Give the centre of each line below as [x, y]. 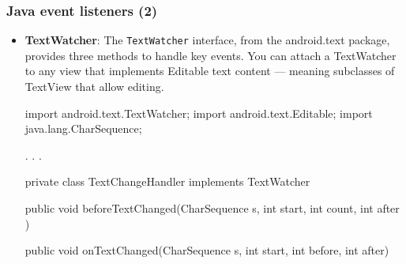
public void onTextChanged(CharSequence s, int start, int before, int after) [207, 250]
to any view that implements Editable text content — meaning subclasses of [210, 71]
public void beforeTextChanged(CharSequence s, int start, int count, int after [212, 208]
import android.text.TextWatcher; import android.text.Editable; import [199, 113]
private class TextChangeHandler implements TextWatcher [167, 181]
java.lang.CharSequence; [83, 128]
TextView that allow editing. [94, 87]
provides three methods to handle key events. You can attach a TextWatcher [211, 55]
